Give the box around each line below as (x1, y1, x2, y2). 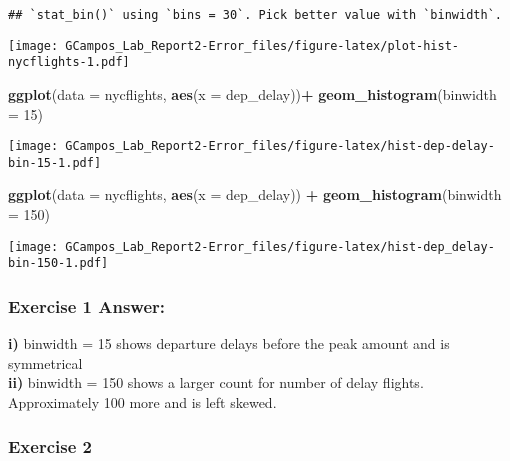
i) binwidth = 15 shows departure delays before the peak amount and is (8, 333, 450, 354)
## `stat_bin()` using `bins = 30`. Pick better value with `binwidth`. (8, 8, 502, 22)
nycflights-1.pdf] (8, 55, 130, 70)
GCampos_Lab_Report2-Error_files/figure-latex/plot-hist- (65, 38, 460, 53)
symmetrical (8, 352, 83, 373)
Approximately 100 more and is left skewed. (8, 391, 277, 412)
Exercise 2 (8, 434, 92, 459)
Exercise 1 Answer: (8, 293, 166, 318)
